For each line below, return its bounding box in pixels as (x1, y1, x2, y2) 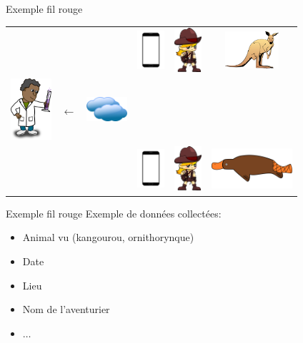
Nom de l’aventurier (22, 302, 110, 317)
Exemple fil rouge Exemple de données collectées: (6, 205, 222, 220)
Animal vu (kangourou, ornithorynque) (22, 230, 194, 245)
